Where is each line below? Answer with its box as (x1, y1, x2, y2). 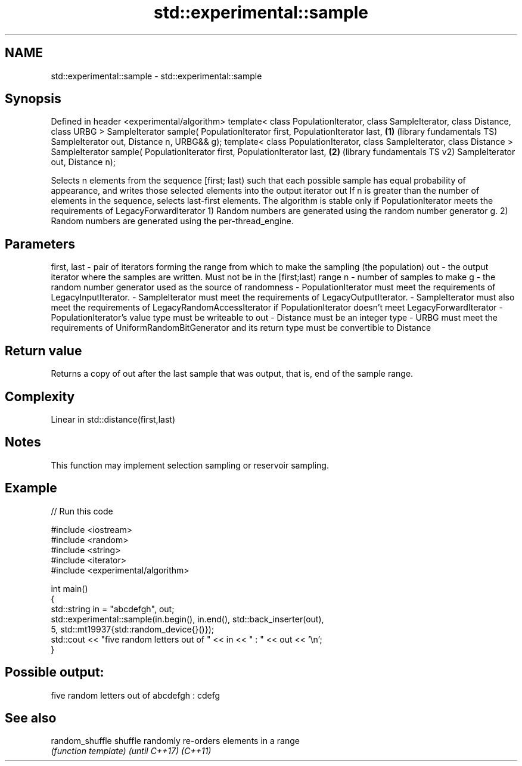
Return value (5, 343, 82, 358)
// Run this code (51, 506, 113, 516)
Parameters (5, 236, 75, 252)
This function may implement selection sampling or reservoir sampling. (51, 460, 329, 470)
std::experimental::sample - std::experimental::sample (51, 70, 262, 81)
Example (5, 480, 57, 496)
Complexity (5, 389, 75, 404)
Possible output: (5, 665, 104, 680)
